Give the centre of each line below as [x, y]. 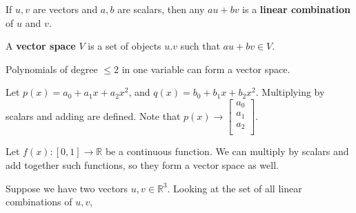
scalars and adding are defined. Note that [93, 115]
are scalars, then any [161, 9]
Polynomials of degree [52, 69]
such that [200, 46]
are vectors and [65, 9]
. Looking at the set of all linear [235, 188]
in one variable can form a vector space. [206, 69]
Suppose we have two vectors [67, 188]
